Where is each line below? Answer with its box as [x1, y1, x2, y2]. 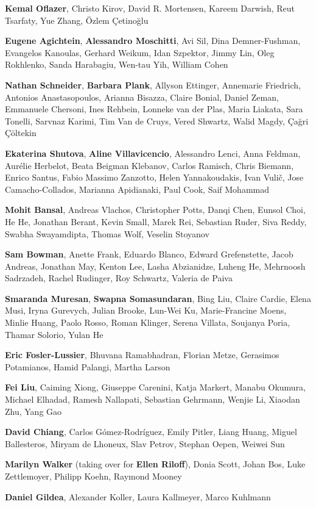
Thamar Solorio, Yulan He [5, 328, 104, 340]
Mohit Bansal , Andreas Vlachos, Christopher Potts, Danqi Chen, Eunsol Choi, [5, 203, 306, 216]
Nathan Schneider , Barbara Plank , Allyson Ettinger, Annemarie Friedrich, [5, 78, 301, 91]
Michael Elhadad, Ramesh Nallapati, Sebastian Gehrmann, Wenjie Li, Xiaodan [5, 393, 300, 406]
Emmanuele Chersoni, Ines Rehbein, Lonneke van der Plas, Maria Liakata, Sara [5, 102, 303, 115]
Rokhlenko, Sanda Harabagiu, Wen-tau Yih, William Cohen [5, 58, 228, 71]
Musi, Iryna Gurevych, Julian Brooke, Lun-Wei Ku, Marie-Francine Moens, [5, 304, 287, 317]
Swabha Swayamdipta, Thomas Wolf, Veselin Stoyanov [5, 227, 209, 240]
